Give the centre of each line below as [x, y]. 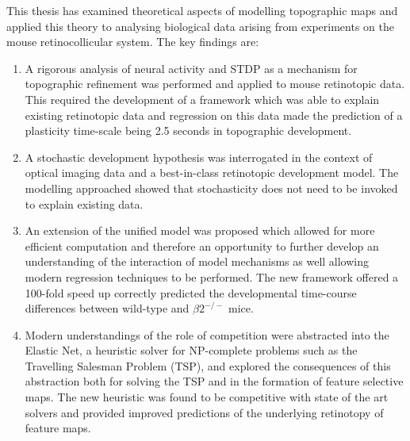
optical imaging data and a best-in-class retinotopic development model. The [212, 173]
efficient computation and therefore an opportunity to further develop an [202, 245]
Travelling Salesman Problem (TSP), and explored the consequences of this [208, 365]
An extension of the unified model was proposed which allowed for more [200, 230]
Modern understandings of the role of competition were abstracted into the [207, 334]
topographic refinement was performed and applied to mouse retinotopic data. [215, 84]
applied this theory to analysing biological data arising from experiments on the [200, 26]
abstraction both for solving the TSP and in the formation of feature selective [214, 381]
